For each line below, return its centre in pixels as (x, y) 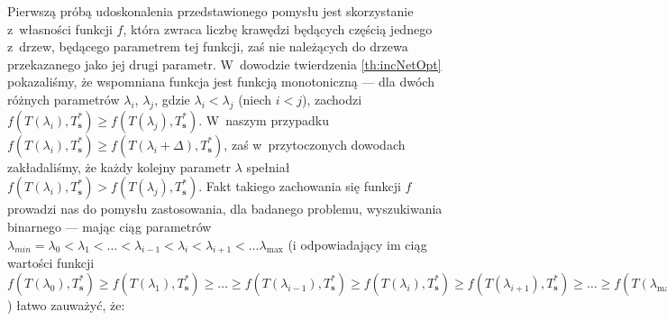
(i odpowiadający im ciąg (357, 244)
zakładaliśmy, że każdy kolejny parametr (119, 166)
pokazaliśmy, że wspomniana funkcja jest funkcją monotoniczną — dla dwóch (221, 82)
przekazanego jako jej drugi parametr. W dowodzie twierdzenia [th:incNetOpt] (224, 64)
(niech (255, 99)
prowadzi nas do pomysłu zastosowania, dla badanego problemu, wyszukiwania (225, 209)
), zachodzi (332, 99)
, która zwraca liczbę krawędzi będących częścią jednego (278, 28)
